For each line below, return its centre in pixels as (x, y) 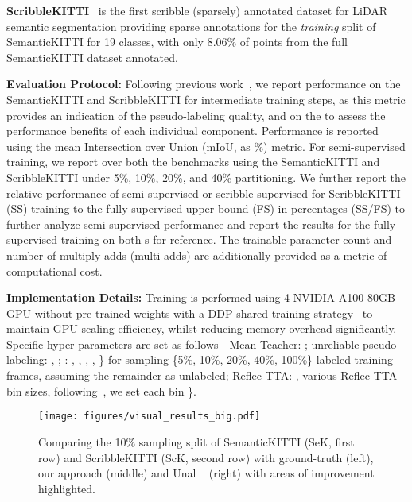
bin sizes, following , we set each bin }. (101, 390)
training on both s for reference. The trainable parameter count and (226, 239)
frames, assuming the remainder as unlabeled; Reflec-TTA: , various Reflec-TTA (202, 375)
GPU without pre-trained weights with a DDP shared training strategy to (190, 313)
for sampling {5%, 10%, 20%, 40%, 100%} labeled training (250, 359)
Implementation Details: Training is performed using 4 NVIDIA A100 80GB (201, 297)
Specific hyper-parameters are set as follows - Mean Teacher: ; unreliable (183, 344)
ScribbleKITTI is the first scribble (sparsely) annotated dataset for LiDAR (197, 10)
